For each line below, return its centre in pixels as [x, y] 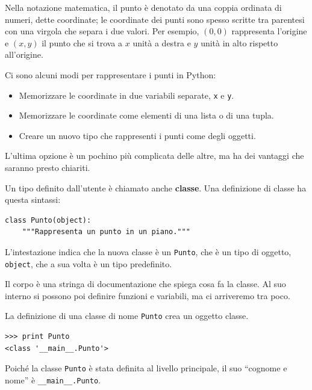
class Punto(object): [48, 220]
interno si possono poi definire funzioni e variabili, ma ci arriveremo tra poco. [148, 295]
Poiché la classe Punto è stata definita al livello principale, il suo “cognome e [146, 368]
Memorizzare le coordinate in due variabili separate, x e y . [126, 95]
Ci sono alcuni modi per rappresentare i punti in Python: [111, 74]
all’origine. [24, 54]
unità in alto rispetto [239, 42]
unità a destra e [162, 42]
